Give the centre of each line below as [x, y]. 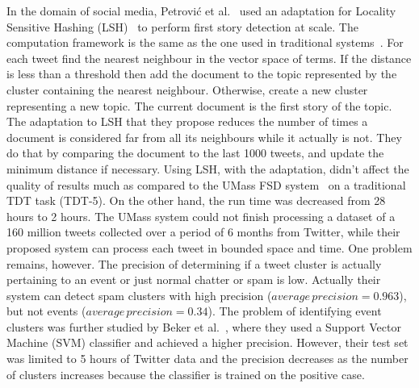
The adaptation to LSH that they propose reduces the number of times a [187, 121]
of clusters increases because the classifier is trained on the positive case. [186, 374]
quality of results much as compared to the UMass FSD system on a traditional [206, 184]
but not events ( [46, 311]
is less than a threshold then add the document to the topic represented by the [202, 74]
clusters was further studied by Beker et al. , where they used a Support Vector [204, 326]
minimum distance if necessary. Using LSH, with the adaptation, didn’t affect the [208, 168]
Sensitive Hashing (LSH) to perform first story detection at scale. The [182, 26]
